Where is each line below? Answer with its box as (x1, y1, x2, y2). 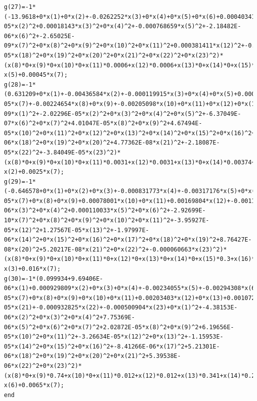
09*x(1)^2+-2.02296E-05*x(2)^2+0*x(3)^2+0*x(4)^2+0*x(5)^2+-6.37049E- (4, 110, 241, 117)
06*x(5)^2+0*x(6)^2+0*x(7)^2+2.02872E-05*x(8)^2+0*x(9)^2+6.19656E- (4, 323, 234, 331)
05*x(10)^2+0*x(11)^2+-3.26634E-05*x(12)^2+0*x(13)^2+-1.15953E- (4, 333, 223, 341)
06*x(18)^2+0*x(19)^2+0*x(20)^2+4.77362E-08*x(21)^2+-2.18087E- (4, 139, 220, 147)
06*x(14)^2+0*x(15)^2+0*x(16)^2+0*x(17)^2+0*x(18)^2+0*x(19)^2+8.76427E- (4, 236, 252, 244)
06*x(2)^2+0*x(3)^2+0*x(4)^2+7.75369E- (4, 314, 135, 321)
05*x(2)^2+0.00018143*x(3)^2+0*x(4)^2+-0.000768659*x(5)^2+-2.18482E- (4, 23, 241, 30)
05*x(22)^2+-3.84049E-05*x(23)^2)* (4, 149, 121, 156)
